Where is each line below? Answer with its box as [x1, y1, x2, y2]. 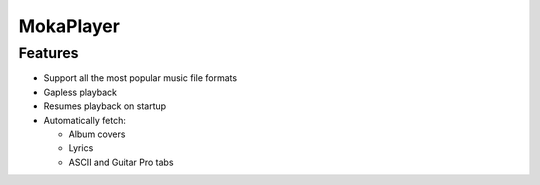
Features [18, 44, 79, 62]
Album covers [68, 128, 126, 140]
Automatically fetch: [43, 114, 127, 126]
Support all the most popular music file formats [43, 72, 238, 84]
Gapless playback [43, 86, 117, 98]
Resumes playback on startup [43, 100, 167, 112]
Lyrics [68, 142, 94, 154]
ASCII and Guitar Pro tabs [68, 156, 174, 168]
